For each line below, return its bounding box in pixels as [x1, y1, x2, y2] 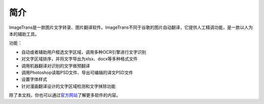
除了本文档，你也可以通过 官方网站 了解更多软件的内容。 [9, 92, 121, 98]
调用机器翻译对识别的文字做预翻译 [21, 62, 90, 68]
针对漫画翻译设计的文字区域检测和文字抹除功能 [21, 83, 116, 89]
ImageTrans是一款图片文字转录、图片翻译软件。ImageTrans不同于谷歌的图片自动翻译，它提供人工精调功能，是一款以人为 [9, 24, 253, 30]
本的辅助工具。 [9, 31, 39, 37]
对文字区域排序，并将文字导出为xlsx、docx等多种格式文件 [21, 56, 138, 62]
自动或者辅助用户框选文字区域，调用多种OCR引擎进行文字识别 [21, 49, 146, 55]
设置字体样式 [21, 76, 47, 83]
